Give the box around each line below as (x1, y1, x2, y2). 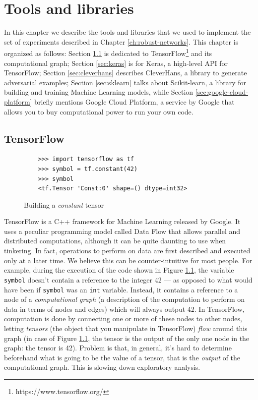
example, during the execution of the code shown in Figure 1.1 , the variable (4, 265, 234, 275)
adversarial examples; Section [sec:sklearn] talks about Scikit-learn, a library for (4, 77, 246, 87)
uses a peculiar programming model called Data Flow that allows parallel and (4, 226, 240, 236)
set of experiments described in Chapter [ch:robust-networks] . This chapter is (4, 36, 239, 47)
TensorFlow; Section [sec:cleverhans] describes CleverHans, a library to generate (4, 67, 247, 78)
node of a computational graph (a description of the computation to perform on (4, 294, 245, 304)
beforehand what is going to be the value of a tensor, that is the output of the (4, 352, 241, 362)
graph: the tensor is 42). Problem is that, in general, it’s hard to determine (4, 343, 232, 353)
